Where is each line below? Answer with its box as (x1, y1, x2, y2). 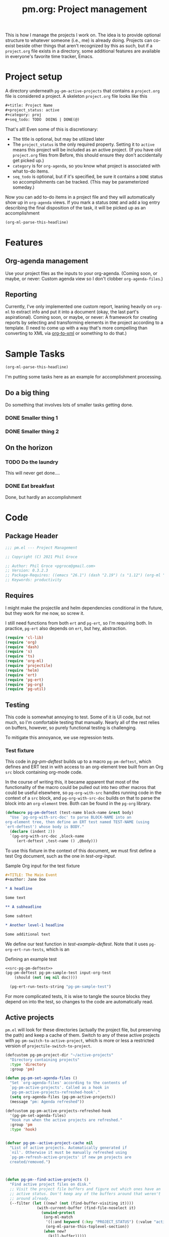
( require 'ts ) (5, 654, 35, 659)
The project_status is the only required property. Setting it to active (12, 141, 155, 147)
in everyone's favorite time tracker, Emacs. (5, 53, 94, 60)
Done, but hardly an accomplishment (5, 494, 82, 500)
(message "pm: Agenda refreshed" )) (10, 1099, 84, 1104)
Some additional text (5, 932, 51, 937)
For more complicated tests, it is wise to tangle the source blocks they (5, 993, 150, 999)
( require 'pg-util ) (5, 687, 46, 692)
